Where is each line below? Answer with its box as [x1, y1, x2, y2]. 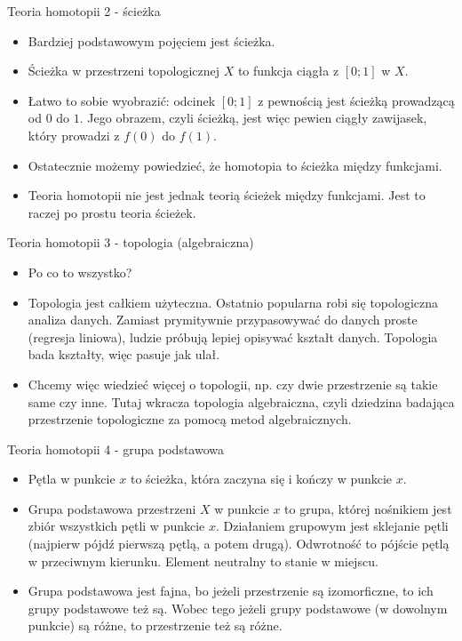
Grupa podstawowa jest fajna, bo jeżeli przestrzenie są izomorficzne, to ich [28, 581, 434, 600]
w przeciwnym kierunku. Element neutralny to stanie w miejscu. [28, 551, 378, 570]
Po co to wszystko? [28, 262, 132, 281]
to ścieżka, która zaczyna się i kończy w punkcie [130, 469, 393, 488]
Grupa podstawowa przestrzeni [28, 499, 196, 517]
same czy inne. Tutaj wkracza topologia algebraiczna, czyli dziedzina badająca [28, 392, 455, 411]
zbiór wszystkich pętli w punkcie [28, 517, 205, 535]
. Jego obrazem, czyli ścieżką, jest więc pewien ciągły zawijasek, [79, 108, 427, 127]
